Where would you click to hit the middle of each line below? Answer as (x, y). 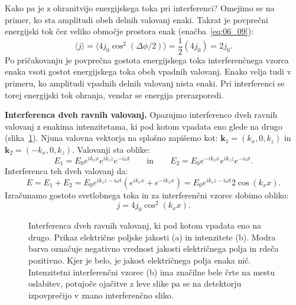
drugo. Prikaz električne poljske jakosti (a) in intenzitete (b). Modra (152, 237)
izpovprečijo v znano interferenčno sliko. (101, 295)
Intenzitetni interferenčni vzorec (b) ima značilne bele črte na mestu (152, 272)
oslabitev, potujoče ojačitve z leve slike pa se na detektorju (135, 283)
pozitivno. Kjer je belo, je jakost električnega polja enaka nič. (140, 260)
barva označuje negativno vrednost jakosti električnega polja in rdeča (154, 248)
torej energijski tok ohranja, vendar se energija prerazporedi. (114, 94)
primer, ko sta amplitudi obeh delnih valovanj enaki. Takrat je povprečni (136, 19)
